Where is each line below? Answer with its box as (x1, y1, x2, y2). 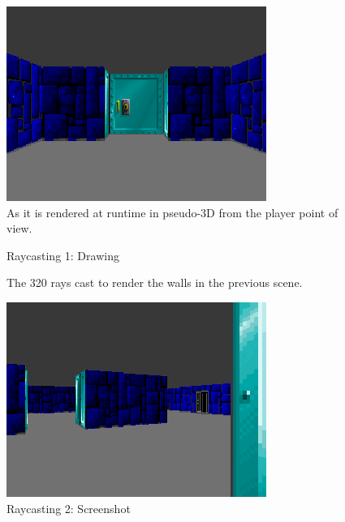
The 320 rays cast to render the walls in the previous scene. (6, 274, 303, 291)
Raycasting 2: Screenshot (6, 499, 131, 516)
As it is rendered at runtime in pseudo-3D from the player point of (6, 203, 339, 220)
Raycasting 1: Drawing (6, 246, 119, 263)
